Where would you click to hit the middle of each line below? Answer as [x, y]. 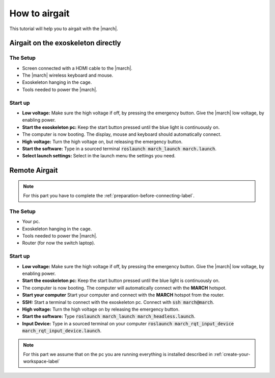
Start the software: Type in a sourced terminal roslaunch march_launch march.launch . [119, 149]
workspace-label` [42, 361]
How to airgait [39, 13]
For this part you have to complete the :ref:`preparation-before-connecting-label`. [109, 196]
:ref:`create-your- [232, 354]
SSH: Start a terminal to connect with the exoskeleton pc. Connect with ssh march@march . [118, 302]
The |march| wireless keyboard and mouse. [68, 75]
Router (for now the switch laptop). [59, 243]
